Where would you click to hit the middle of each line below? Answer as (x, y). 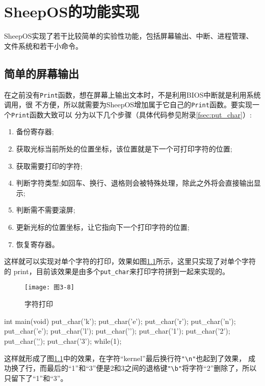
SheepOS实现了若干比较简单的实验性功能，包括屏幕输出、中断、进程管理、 (129, 36)
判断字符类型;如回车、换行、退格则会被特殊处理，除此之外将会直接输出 (135, 183)
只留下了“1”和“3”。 (36, 378)
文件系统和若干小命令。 (43, 46)
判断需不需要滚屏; (46, 210)
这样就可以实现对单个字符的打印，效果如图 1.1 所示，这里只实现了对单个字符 (130, 261)
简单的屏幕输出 (42, 73)
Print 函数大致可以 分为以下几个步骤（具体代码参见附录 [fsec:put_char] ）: (131, 114)
